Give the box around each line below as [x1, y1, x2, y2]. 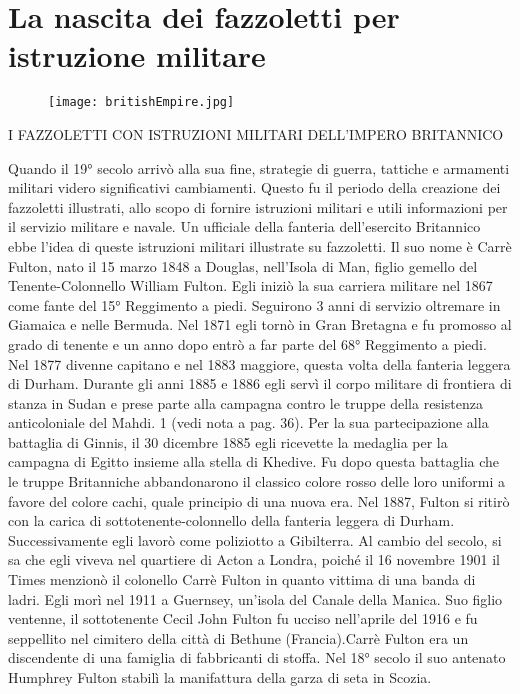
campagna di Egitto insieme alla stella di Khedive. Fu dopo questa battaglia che [8, 451, 500, 472]
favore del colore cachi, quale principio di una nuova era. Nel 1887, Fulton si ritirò [8, 490, 510, 511]
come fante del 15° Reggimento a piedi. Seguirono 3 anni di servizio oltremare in [8, 294, 501, 315]
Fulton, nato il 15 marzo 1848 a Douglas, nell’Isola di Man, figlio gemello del [8, 255, 478, 276]
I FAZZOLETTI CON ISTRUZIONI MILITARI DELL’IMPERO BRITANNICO [8, 123, 504, 144]
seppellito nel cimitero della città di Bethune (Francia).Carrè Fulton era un [8, 627, 469, 648]
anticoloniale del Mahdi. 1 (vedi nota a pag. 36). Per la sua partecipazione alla [8, 412, 489, 433]
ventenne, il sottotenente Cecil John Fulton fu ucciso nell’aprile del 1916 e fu [8, 608, 478, 629]
